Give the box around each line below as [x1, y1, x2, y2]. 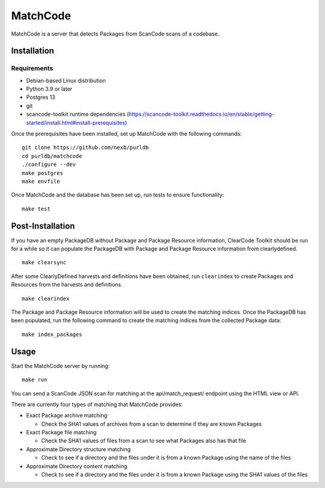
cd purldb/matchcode [22, 153, 82, 159]
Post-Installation [11, 221, 75, 231]
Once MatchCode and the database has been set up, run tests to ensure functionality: [11, 191, 224, 198]
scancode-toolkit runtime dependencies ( [26, 110, 129, 118]
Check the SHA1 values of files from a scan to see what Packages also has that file [41, 437, 247, 445]
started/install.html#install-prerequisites [26, 119, 126, 126]
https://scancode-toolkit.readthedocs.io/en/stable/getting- [128, 110, 274, 118]
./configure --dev [22, 161, 76, 168]
